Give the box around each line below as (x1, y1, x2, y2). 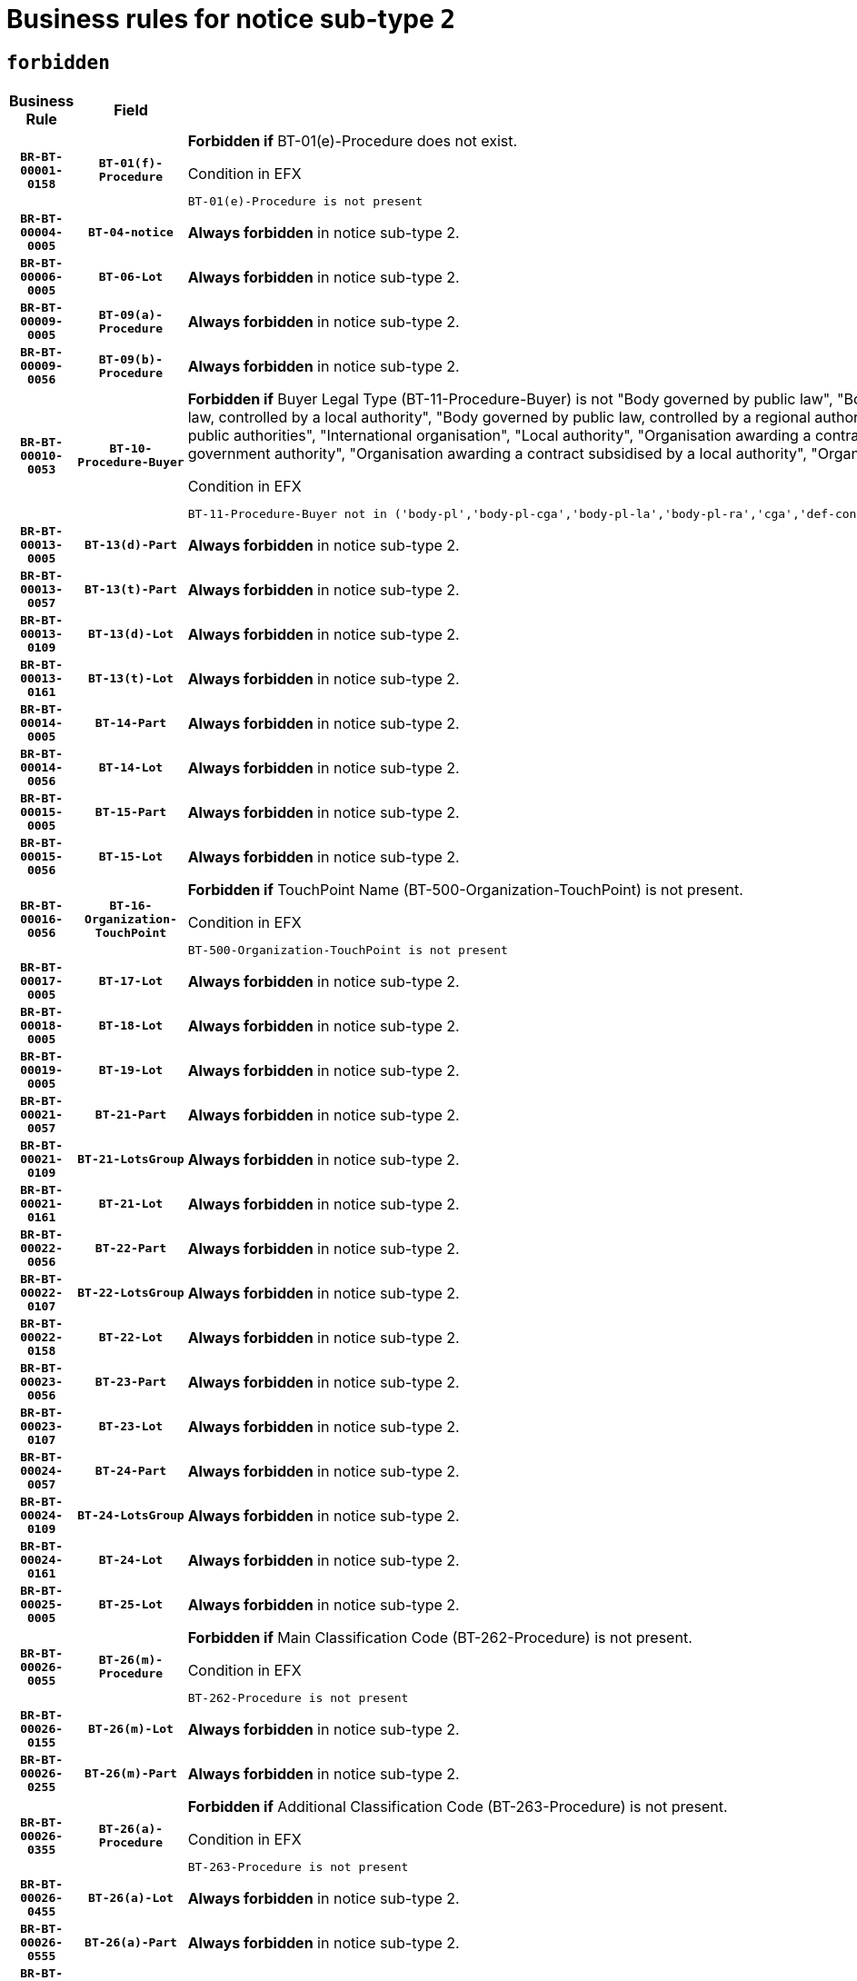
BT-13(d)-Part (85, 538, 177, 552)
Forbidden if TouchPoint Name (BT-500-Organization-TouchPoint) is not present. (187, 881, 743, 900)
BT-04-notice (88, 225, 174, 240)
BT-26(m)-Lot (88, 1722, 174, 1737)
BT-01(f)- (98, 156, 164, 171)
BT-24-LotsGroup (77, 1508, 184, 1523)
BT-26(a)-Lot (88, 1891, 174, 1906)
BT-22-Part (95, 1241, 167, 1256)
